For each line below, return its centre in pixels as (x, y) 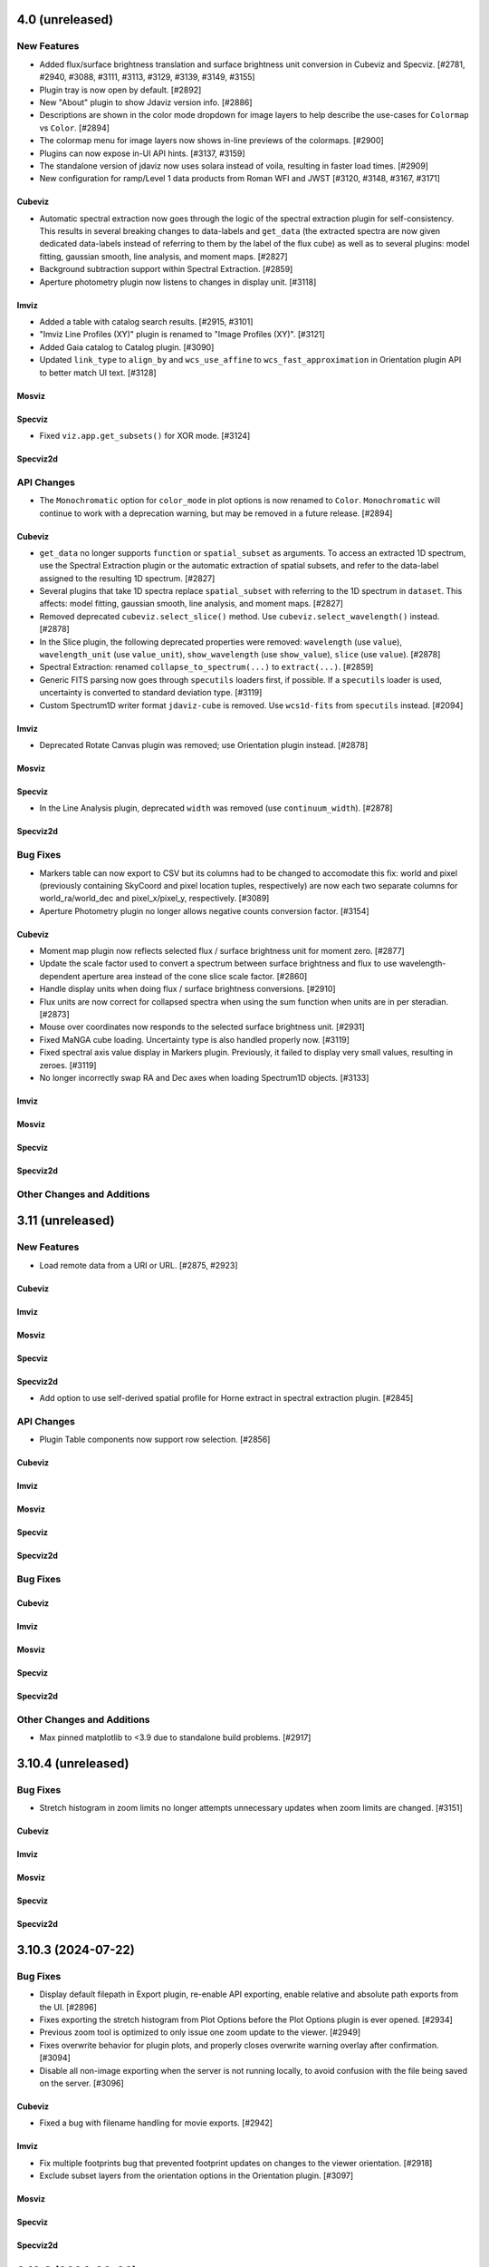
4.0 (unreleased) (65, 19)
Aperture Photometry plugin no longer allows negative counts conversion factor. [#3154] (205, 910)
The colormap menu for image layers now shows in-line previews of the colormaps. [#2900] (211, 141)
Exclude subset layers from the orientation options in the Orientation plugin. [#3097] (197, 2175)
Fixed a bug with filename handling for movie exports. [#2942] (156, 2123)
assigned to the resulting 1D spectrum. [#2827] (127, 578)
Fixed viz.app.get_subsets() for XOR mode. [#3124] (145, 435)
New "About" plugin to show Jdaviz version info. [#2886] (146, 102)
